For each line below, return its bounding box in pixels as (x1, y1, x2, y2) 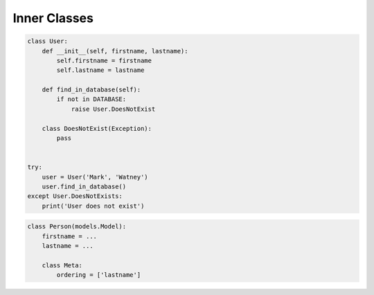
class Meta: (42, 261, 83, 269)
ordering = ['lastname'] (56, 271, 141, 279)
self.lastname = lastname (56, 66, 145, 74)
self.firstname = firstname (56, 56, 152, 64)
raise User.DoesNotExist (71, 105, 156, 113)
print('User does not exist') (42, 202, 145, 210)
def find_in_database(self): (42, 86, 141, 93)
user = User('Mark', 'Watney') (42, 173, 148, 181)
